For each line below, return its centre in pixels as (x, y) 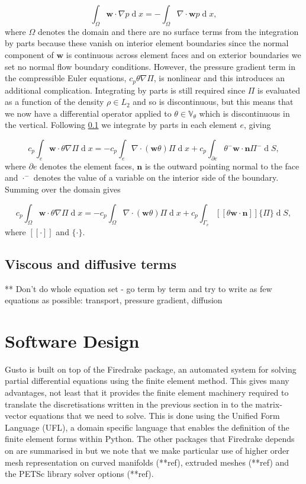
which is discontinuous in (244, 113)
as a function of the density (54, 102)
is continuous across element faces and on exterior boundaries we (183, 54)
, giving (257, 125)
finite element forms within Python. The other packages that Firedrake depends (150, 439)
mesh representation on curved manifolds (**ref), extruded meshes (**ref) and (147, 462)
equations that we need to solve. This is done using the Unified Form (155, 416)
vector (16, 416)
